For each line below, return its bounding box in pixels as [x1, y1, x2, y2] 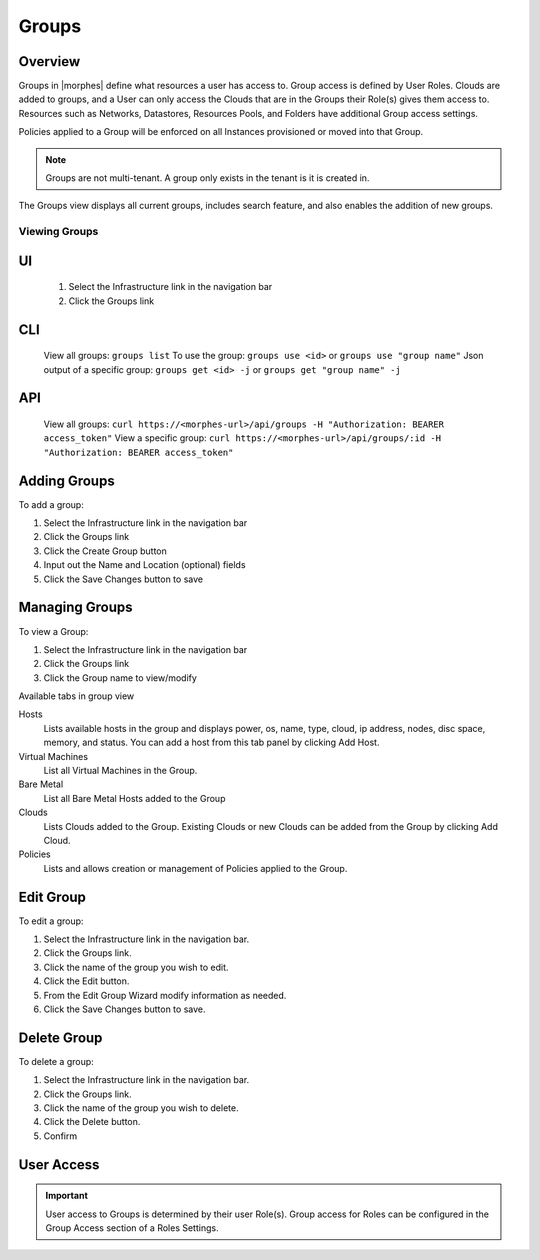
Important [45, 1190, 89, 1202]
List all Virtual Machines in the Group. [43, 765, 198, 777]
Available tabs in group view [18, 690, 135, 702]
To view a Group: [18, 625, 89, 637]
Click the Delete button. [43, 1116, 141, 1128]
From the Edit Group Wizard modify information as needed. [43, 989, 287, 1001]
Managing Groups [18, 599, 134, 616]
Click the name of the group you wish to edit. [43, 961, 229, 973]
